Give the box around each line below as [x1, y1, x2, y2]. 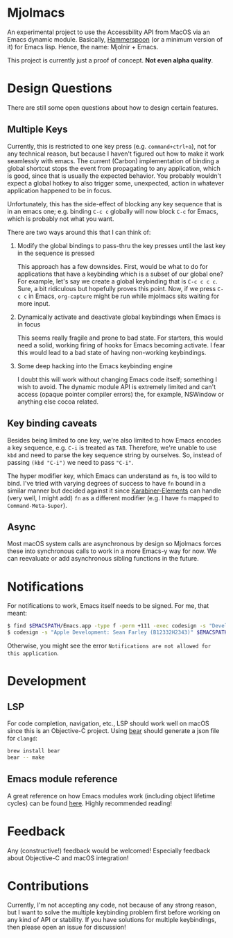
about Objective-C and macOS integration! [7, 853, 129, 862]
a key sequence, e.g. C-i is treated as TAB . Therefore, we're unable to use [7, 443, 217, 452]
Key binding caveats [7, 418, 98, 429]
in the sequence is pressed [17, 249, 95, 257]
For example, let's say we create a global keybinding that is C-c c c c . [17, 277, 218, 286]
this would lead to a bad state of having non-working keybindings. [17, 348, 207, 356]
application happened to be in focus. [7, 186, 112, 195]
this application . [7, 649, 59, 657]
